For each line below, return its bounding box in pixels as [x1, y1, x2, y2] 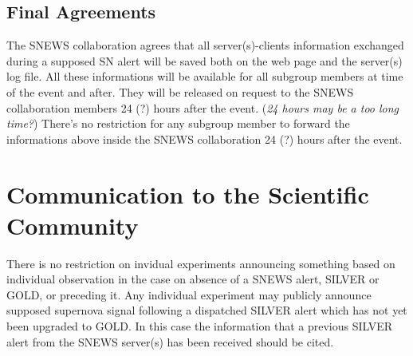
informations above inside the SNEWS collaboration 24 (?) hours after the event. [6, 130, 403, 147]
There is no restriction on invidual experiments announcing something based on [6, 255, 395, 271]
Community [6, 208, 139, 241]
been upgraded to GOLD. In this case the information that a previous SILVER [6, 318, 393, 334]
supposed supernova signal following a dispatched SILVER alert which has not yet [6, 302, 407, 318]
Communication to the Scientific [6, 177, 369, 210]
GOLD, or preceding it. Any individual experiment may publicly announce [6, 286, 372, 303]
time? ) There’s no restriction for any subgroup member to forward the [6, 115, 350, 132]
